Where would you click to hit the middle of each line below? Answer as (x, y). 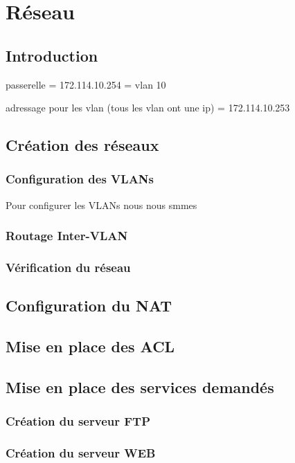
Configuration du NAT (89, 306)
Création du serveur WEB (81, 453)
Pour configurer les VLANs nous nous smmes (101, 205)
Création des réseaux (82, 145)
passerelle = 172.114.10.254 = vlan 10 (86, 84)
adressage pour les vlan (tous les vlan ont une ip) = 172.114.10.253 (148, 108)
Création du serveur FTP (78, 421)
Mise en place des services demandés (140, 387)
